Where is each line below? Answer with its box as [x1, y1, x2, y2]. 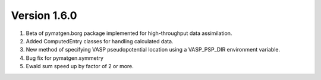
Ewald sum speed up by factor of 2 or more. [26, 63, 134, 70]
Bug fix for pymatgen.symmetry [26, 54, 104, 62]
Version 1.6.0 [11, 9, 77, 22]
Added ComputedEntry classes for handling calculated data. [26, 37, 174, 44]
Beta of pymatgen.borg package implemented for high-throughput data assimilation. [26, 30, 232, 37]
